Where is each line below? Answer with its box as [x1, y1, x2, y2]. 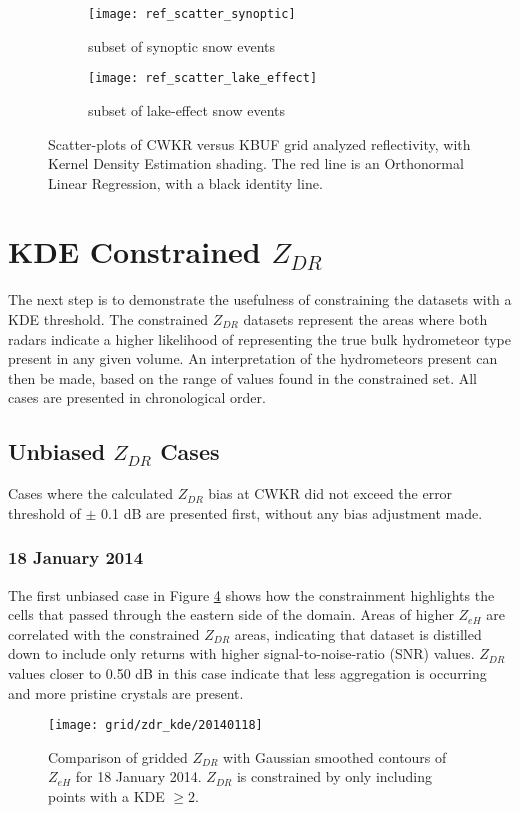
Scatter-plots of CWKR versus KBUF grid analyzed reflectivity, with [48, 133, 471, 154]
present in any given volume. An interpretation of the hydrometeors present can [8, 348, 498, 369]
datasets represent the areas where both [243, 309, 488, 329]
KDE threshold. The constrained [8, 309, 209, 329]
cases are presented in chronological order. [8, 387, 266, 408]
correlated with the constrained [8, 623, 200, 644]
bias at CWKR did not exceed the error [208, 483, 453, 504]
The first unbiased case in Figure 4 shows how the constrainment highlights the [8, 584, 495, 605]
